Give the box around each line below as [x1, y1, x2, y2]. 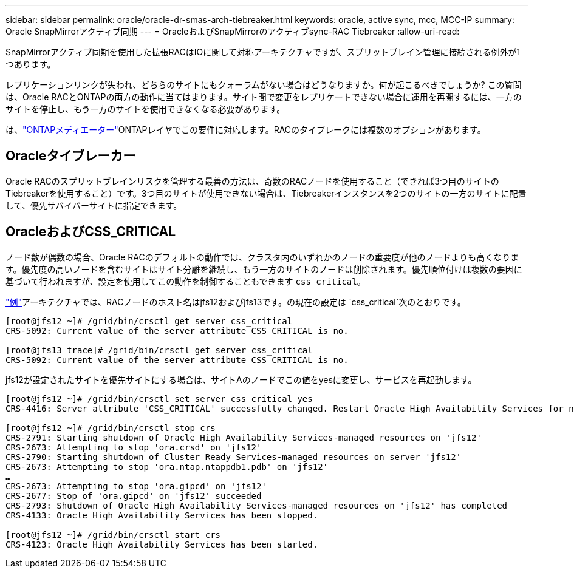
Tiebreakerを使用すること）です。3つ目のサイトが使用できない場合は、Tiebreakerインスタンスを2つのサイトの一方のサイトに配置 [5, 188, 527, 198]
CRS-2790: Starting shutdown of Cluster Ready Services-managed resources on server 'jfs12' [5, 452, 462, 462]
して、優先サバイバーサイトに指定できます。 [5, 200, 182, 211]
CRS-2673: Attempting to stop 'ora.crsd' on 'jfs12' [5, 442, 262, 452]
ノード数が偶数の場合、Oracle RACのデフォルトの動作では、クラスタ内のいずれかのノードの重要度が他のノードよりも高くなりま [5, 251, 519, 262]
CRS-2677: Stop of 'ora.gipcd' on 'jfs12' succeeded [5, 490, 262, 501]
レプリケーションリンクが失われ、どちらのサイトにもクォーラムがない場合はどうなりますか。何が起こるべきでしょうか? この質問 [5, 80, 522, 90]
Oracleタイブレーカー [5, 148, 136, 164]
